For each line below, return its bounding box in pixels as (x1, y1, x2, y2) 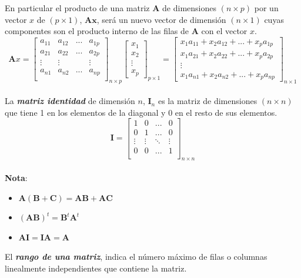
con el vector (201, 25, 248, 37)
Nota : (5, 171, 28, 183)
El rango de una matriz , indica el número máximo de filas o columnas (5, 250, 267, 263)
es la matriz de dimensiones (158, 95, 257, 107)
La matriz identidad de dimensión (5, 95, 135, 107)
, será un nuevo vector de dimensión (96, 13, 226, 25)
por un (254, 2, 279, 14)
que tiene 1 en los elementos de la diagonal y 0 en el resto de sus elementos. (5, 106, 277, 118)
